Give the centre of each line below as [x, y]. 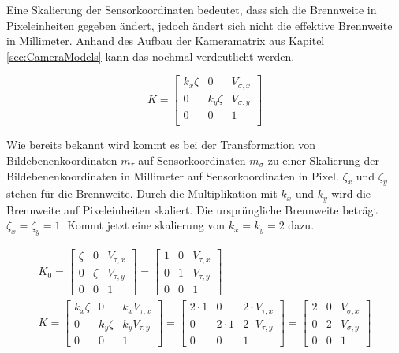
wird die [351, 193]
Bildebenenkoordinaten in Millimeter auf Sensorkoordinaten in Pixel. [173, 175]
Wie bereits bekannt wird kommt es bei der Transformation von [161, 145]
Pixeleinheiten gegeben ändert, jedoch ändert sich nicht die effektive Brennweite [199, 25]
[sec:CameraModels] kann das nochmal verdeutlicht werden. [151, 56]
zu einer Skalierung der [323, 160]
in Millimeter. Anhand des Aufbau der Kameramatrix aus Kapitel [166, 41]
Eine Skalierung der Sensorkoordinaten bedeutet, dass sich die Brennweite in [192, 9]
